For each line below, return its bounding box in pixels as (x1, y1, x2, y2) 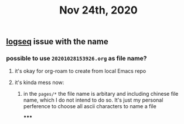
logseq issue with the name (6, 36, 108, 47)
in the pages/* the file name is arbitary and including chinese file (23, 91, 179, 98)
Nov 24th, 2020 (59, 4, 138, 17)
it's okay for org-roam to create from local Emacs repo (14, 68, 146, 75)
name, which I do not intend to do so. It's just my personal (23, 96, 163, 103)
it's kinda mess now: (14, 79, 64, 86)
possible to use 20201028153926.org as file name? (6, 54, 147, 62)
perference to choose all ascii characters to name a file (23, 103, 156, 110)
